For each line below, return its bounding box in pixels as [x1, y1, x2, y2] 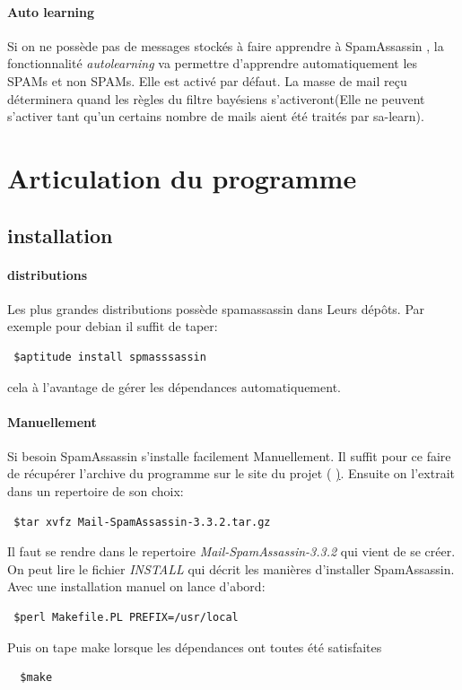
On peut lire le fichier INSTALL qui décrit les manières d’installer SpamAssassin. [7, 559, 455, 578]
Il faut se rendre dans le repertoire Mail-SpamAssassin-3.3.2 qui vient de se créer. [7, 542, 456, 561]
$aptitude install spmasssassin [13, 350, 206, 363]
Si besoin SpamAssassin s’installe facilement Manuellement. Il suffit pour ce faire [7, 446, 451, 465]
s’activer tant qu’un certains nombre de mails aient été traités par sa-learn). [7, 107, 424, 126]
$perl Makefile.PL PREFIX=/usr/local [13, 611, 239, 624]
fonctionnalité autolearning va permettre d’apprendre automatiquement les [7, 54, 418, 73]
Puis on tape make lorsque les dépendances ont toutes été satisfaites [7, 637, 382, 656]
